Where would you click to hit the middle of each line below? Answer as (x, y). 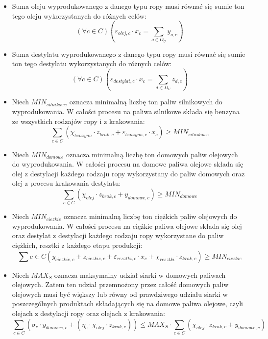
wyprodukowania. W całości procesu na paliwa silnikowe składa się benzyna (126, 111)
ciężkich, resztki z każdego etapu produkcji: (77, 245)
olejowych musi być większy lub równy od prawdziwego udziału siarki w (120, 294)
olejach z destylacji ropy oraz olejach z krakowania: (88, 313)
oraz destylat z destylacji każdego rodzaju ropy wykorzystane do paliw (118, 235)
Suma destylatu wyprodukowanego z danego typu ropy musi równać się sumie (129, 54)
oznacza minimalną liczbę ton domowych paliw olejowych (152, 154)
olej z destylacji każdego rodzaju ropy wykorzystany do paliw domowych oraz (128, 173)
